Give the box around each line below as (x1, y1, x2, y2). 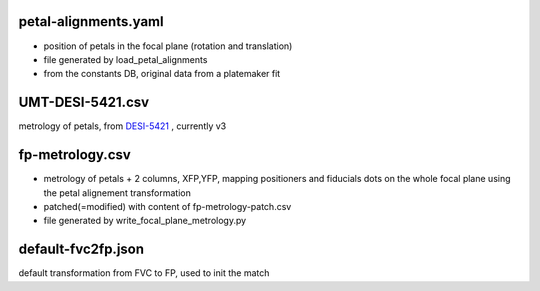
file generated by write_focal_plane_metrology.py (43, 215, 247, 227)
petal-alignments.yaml (18, 13, 164, 30)
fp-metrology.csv (18, 146, 132, 164)
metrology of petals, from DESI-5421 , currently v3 (18, 120, 227, 132)
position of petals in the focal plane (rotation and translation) (43, 40, 293, 52)
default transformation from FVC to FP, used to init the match (18, 267, 270, 279)
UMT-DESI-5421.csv (18, 94, 150, 111)
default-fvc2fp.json (18, 241, 145, 258)
